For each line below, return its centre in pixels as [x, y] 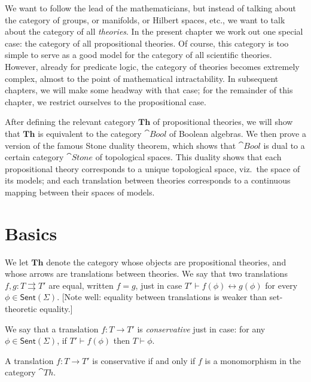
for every [281, 285]
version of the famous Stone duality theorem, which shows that [121, 145]
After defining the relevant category [70, 122]
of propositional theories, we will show [223, 122]
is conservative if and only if [144, 360]
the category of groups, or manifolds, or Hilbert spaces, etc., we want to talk [145, 19]
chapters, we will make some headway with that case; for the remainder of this [149, 90]
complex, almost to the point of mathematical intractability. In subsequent [142, 78]
